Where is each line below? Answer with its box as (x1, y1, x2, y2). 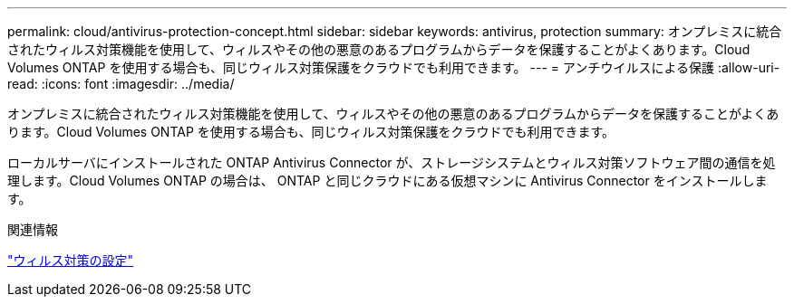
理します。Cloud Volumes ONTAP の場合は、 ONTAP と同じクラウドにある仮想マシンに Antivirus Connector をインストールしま (7, 173, 768, 188)
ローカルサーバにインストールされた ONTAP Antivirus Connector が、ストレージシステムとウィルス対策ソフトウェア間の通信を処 (7, 155, 776, 170)
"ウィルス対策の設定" (7, 252, 134, 268)
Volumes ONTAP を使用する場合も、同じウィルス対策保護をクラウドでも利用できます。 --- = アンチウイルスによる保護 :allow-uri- (7, 60, 780, 75)
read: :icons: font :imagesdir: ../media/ (7, 76, 235, 91)
